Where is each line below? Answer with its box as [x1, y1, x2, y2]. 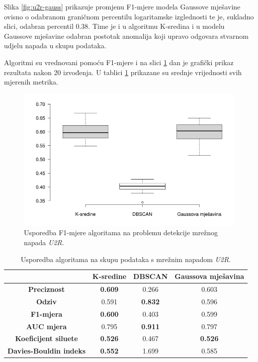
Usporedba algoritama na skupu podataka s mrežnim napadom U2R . [20, 254, 231, 264]
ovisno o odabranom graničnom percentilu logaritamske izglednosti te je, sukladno [4, 11, 254, 21]
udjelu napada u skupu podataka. [4, 40, 106, 51]
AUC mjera [26, 321, 67, 331]
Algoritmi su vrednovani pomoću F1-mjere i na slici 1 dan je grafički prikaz [4, 57, 234, 67]
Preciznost [28, 283, 65, 294]
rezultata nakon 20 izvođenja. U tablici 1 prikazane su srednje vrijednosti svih [4, 67, 242, 77]
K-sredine [92, 271, 127, 281]
